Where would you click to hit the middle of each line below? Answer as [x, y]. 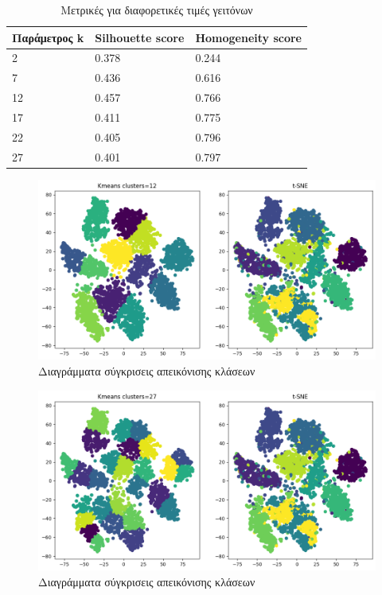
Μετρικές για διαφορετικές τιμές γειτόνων [157, 10]
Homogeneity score [248, 37]
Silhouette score [140, 37]
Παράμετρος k [48, 37]
